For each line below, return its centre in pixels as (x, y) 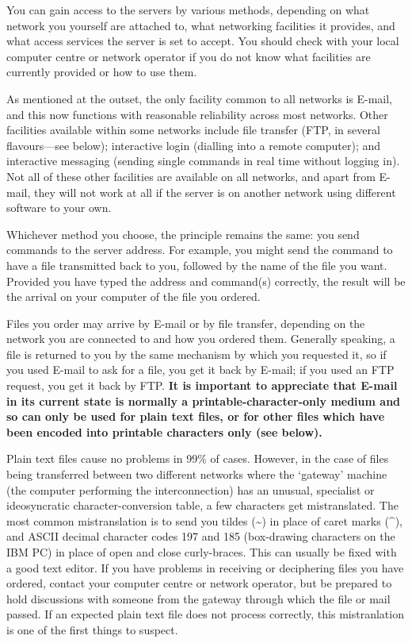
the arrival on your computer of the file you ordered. (134, 296)
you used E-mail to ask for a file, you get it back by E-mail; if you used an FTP (200, 370)
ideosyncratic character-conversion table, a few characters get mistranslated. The (202, 505)
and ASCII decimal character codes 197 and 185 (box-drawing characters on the (201, 536)
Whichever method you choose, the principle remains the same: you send (183, 234)
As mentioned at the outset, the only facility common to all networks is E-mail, (200, 98)
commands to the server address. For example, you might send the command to (200, 250)
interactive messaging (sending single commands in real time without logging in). (203, 161)
